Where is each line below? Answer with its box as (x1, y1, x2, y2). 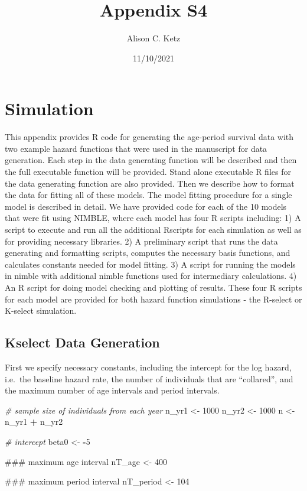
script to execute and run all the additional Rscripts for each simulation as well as (5, 223, 302, 235)
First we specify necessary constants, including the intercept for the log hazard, (5, 360, 292, 373)
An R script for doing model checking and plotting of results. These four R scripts (5, 281, 302, 293)
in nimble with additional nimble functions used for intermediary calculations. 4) (5, 269, 297, 282)
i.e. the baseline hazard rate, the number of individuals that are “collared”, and (5, 372, 293, 385)
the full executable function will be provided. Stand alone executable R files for (5, 165, 291, 178)
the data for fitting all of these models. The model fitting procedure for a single (5, 188, 292, 201)
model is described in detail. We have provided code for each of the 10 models (5, 200, 287, 212)
